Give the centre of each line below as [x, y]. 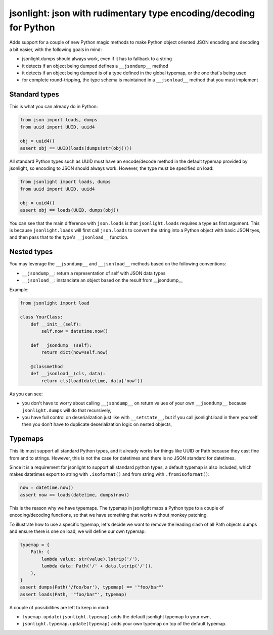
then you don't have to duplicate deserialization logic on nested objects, [97, 424]
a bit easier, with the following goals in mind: [56, 49]
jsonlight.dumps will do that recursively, [67, 410]
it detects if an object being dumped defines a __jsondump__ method [95, 66]
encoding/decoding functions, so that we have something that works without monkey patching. [109, 515]
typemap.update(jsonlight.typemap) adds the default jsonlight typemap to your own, [117, 617]
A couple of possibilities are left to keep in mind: [59, 607]
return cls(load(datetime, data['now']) [92, 381]
